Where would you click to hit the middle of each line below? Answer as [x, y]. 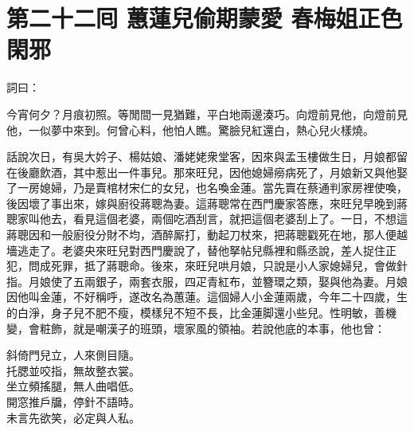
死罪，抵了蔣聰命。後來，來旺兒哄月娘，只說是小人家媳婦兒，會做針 [229, 266]
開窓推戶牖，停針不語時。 [73, 402]
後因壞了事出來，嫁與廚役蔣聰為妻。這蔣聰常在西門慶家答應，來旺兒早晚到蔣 [207, 203]
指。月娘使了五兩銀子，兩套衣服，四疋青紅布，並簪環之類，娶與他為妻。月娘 [207, 281]
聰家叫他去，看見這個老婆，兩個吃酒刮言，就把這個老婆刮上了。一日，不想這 [207, 219]
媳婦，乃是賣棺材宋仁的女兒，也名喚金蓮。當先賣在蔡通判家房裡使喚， [223, 188]
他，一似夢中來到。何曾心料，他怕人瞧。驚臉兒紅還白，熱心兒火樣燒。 [190, 129]
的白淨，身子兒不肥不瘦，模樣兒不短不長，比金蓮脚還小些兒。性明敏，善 [196, 313]
